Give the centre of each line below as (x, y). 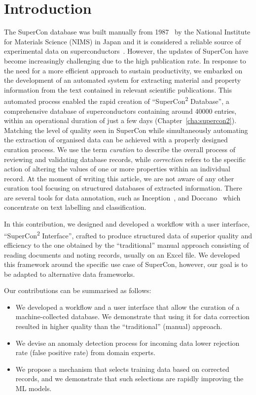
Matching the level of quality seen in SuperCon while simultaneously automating (126, 130)
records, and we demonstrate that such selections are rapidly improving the (129, 379)
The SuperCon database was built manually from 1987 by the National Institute (127, 32)
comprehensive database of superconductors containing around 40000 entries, (120, 111)
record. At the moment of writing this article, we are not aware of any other (119, 178)
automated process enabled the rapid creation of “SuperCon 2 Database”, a (117, 100)
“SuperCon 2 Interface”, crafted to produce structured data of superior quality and (128, 234)
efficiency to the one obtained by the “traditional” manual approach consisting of (127, 245)
